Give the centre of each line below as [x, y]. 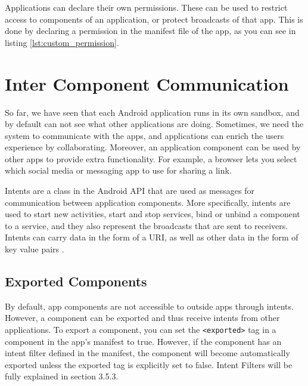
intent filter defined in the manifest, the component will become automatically [147, 353]
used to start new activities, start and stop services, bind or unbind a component [153, 214]
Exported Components [76, 281]
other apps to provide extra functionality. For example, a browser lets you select [151, 158]
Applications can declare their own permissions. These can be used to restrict [146, 7]
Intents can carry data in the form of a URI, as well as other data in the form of [152, 237]
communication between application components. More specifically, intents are [148, 202]
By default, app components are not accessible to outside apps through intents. [149, 306]
